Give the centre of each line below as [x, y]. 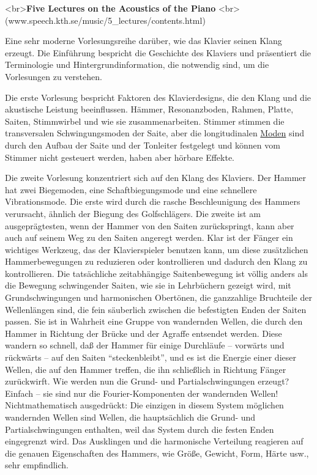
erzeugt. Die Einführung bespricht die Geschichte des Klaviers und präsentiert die [158, 52]
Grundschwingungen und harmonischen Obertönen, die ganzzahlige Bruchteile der [158, 297]
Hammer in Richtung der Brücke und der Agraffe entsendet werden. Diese [144, 333]
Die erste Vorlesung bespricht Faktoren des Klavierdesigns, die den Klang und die [158, 97]
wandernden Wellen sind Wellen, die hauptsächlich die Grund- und [130, 417]
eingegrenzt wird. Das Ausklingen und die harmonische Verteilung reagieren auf [154, 441]
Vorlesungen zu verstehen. [54, 76]
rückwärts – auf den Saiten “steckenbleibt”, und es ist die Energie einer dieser [151, 357]
